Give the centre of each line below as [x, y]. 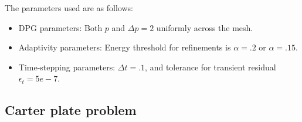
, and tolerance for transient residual [211, 67]
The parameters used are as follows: [69, 8]
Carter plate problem [71, 110]
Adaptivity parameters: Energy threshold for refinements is [125, 47]
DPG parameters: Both [60, 27]
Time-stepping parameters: [67, 67]
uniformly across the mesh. [205, 27]
